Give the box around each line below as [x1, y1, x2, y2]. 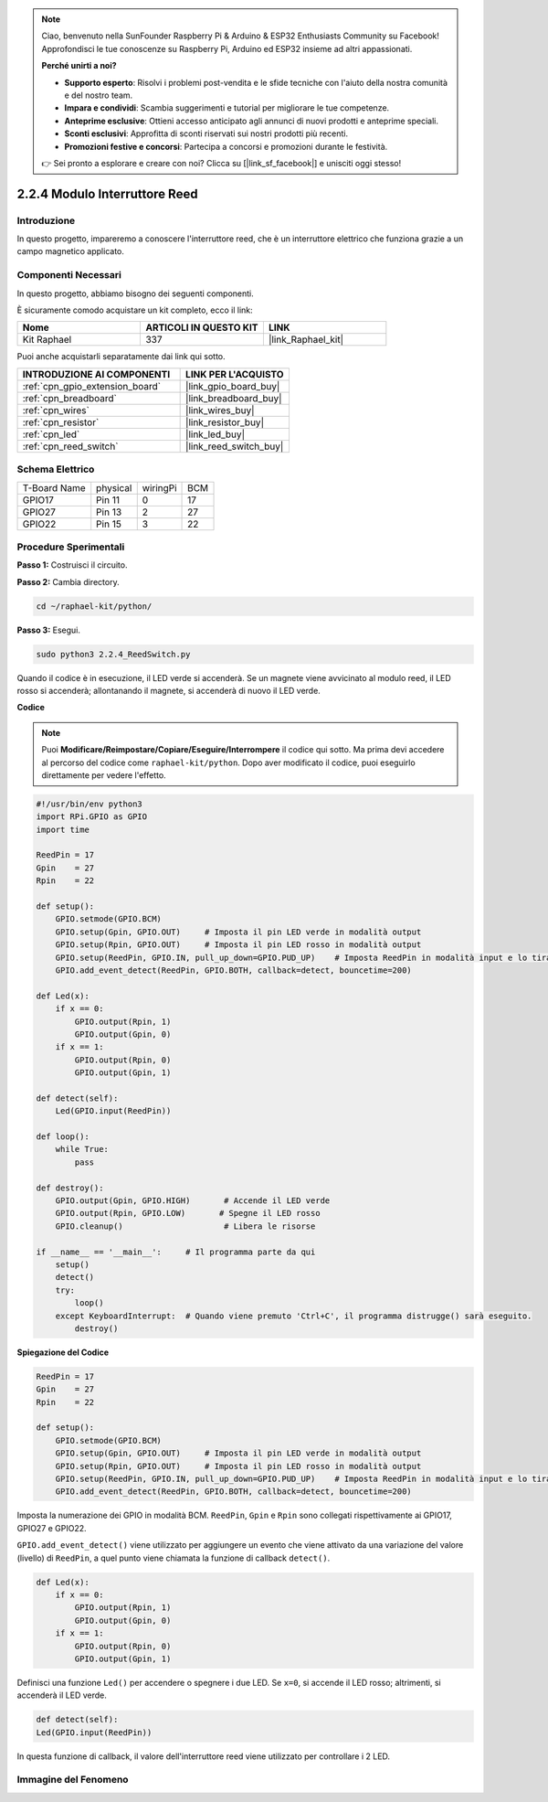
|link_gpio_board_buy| [185, 379, 280, 392]
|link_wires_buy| [185, 403, 255, 416]
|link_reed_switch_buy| [185, 440, 284, 453]
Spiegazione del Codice [16, 1347, 110, 1358]
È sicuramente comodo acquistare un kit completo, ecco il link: [16, 304, 253, 315]
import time [36, 824, 90, 835]
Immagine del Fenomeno [16, 1774, 129, 1786]
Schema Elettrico [16, 463, 95, 475]
